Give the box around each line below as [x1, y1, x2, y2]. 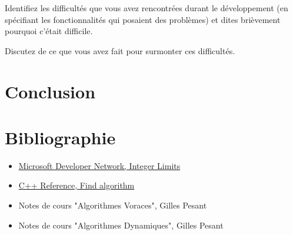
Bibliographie [5, 125, 116, 149]
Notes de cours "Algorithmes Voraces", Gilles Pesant [18, 199, 207, 211]
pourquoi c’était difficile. [5, 25, 93, 37]
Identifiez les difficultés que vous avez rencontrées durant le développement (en [5, 2, 288, 14]
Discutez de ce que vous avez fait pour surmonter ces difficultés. [5, 44, 235, 57]
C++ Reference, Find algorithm [18, 179, 135, 191]
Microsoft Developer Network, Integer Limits [18, 159, 181, 171]
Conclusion [5, 79, 96, 103]
